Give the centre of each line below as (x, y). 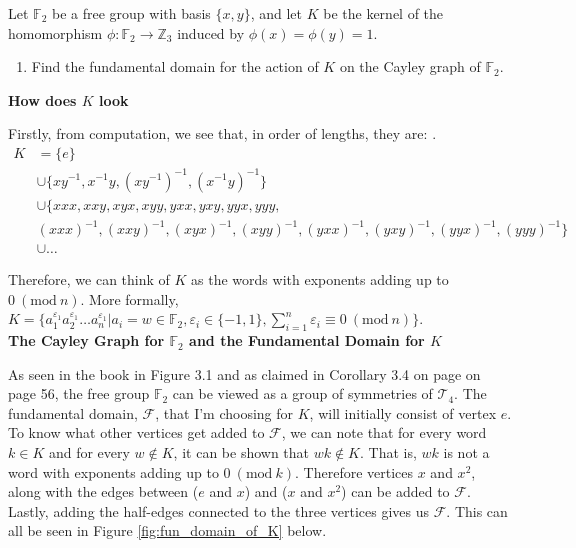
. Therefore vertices (354, 471)
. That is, (388, 452)
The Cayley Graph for (86, 340)
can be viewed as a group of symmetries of (302, 393)
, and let (276, 13)
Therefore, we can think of (89, 279)
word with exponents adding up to (113, 471)
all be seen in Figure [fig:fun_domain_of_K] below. (167, 530)
